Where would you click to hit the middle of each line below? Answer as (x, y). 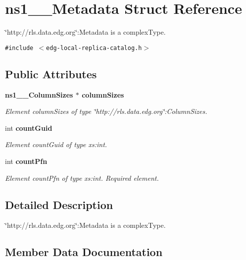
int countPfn (26, 161)
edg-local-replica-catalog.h (94, 48)
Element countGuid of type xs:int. (56, 144)
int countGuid (29, 128)
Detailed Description (59, 204)
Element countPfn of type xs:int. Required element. (82, 178)
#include (19, 48)
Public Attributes (51, 74)
